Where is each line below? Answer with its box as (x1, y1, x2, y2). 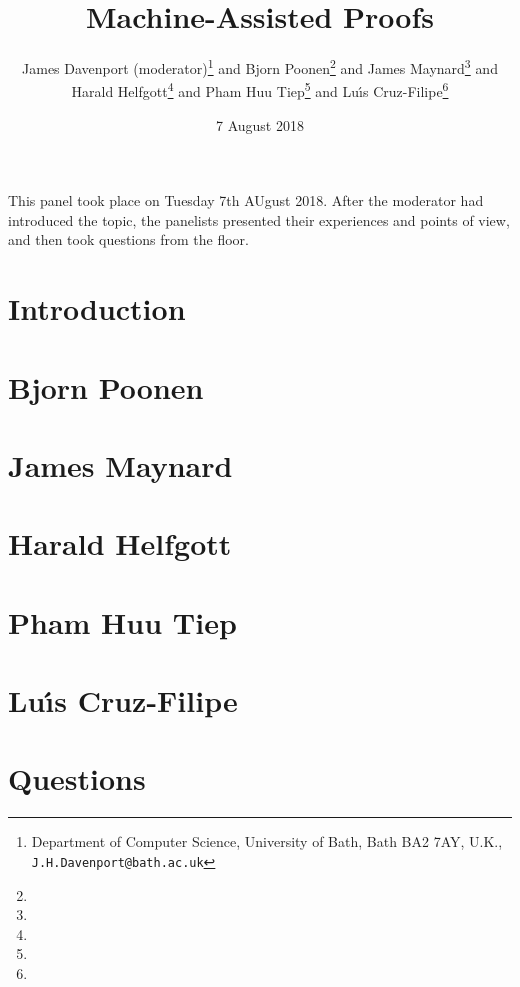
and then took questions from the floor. (8, 229, 249, 250)
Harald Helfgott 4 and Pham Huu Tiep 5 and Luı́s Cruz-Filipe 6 (71, 78, 449, 102)
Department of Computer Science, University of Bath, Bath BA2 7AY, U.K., (31, 831, 503, 852)
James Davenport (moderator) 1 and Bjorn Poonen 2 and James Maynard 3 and (22, 55, 498, 78)
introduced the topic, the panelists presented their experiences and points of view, (8, 209, 510, 230)
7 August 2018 (216, 114, 304, 135)
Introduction (8, 288, 186, 329)
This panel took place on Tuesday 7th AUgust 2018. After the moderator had (8, 190, 484, 211)
